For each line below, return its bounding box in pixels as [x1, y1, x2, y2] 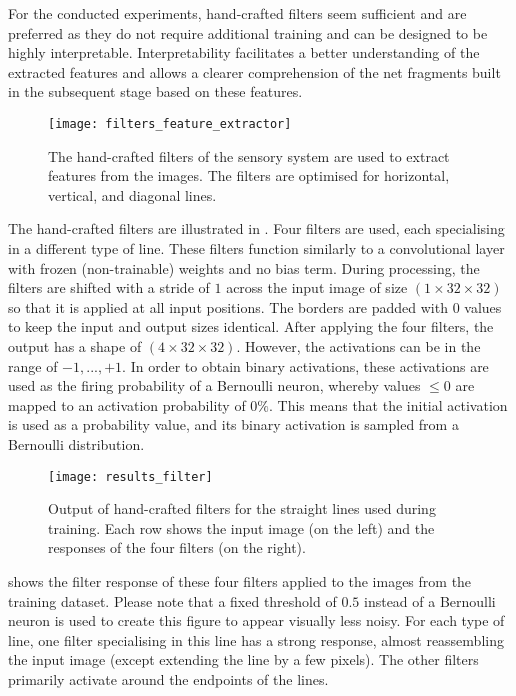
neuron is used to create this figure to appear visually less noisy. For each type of [8, 610, 505, 631]
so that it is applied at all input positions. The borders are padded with [8, 296, 448, 317]
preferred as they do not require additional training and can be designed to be [8, 22, 488, 43]
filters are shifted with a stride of [8, 277, 210, 298]
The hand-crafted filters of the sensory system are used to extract [48, 145, 450, 166]
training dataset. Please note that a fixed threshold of [8, 590, 337, 611]
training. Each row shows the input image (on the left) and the [48, 517, 435, 538]
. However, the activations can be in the [236, 335, 481, 356]
